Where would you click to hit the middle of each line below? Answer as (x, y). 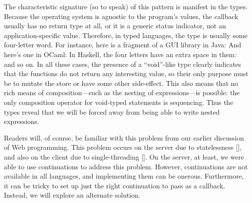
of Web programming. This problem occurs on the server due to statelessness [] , (123, 147)
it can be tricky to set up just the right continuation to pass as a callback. (115, 185)
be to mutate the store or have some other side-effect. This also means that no (121, 83)
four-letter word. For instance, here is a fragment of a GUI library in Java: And (123, 45)
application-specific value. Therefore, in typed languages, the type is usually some (126, 35)
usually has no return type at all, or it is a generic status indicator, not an (115, 26)
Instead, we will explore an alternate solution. (72, 195)
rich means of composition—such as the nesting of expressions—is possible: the (122, 92)
